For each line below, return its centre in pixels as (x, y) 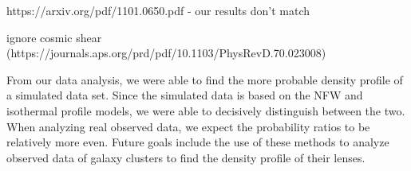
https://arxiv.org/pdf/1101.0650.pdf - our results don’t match (158, 10)
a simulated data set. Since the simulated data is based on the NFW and (185, 95)
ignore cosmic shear (54, 37)
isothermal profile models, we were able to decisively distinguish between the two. (206, 110)
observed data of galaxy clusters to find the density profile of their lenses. (186, 157)
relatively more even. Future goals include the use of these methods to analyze (198, 142)
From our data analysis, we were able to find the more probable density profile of (205, 79)
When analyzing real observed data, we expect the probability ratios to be (188, 126)
